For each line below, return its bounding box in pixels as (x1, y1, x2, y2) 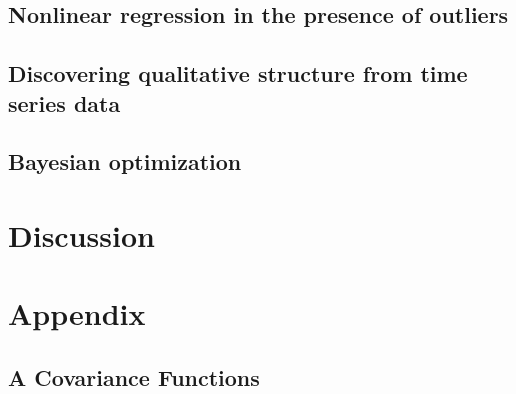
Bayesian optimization (8, 146, 242, 177)
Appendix (8, 293, 146, 334)
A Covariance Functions (8, 361, 260, 392)
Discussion (8, 214, 155, 255)
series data (8, 87, 121, 118)
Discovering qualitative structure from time (8, 58, 468, 89)
